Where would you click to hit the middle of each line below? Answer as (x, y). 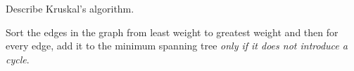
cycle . (18, 59)
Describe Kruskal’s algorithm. (70, 8)
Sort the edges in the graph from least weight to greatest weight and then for (172, 32)
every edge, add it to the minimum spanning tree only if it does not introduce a (177, 46)
